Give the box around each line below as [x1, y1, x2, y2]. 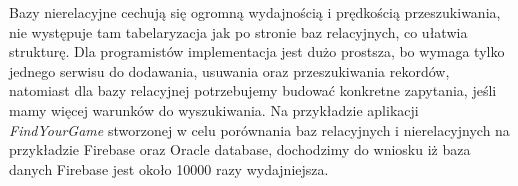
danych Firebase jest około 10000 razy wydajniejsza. [9, 158, 329, 179]
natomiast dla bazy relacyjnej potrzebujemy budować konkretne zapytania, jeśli [9, 80, 497, 101]
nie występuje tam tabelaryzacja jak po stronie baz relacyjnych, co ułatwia [9, 21, 468, 42]
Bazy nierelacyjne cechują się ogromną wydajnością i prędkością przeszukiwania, [9, 2, 501, 22]
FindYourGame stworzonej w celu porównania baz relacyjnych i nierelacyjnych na [9, 119, 510, 140]
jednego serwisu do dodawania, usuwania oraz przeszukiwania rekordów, [9, 60, 450, 81]
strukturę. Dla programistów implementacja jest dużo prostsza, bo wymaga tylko [9, 41, 505, 62]
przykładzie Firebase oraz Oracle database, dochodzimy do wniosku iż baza [9, 139, 471, 160]
